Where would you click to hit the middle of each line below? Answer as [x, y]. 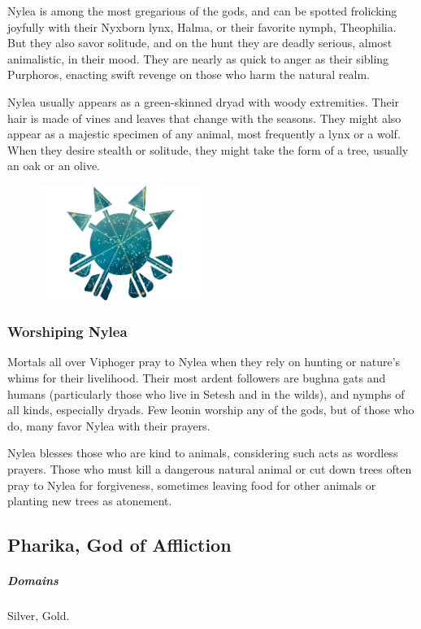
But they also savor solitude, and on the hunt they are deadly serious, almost [200, 43]
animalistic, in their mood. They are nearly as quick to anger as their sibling [198, 58]
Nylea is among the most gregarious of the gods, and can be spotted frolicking [202, 11]
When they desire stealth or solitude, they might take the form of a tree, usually [208, 149]
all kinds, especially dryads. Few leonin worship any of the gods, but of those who [211, 410]
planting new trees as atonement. [90, 501]
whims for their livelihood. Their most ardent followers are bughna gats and [197, 378]
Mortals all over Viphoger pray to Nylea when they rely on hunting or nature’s [204, 362]
